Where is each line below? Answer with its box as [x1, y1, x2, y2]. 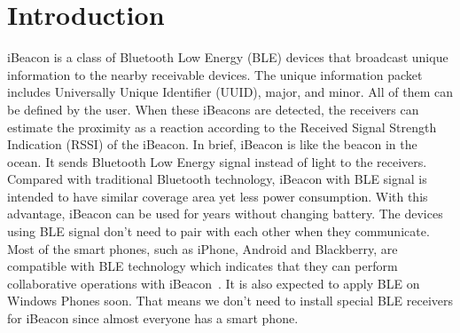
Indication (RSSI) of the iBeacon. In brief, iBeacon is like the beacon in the [7, 135, 417, 154]
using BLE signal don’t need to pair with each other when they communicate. [7, 222, 430, 241]
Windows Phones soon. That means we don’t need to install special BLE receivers [7, 291, 454, 310]
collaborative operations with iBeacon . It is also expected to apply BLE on [7, 274, 420, 292]
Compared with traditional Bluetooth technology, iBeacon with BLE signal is [7, 170, 427, 188]
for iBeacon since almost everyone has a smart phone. [7, 309, 299, 328]
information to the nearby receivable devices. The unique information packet [7, 65, 423, 83]
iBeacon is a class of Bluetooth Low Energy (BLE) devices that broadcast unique [7, 48, 448, 67]
